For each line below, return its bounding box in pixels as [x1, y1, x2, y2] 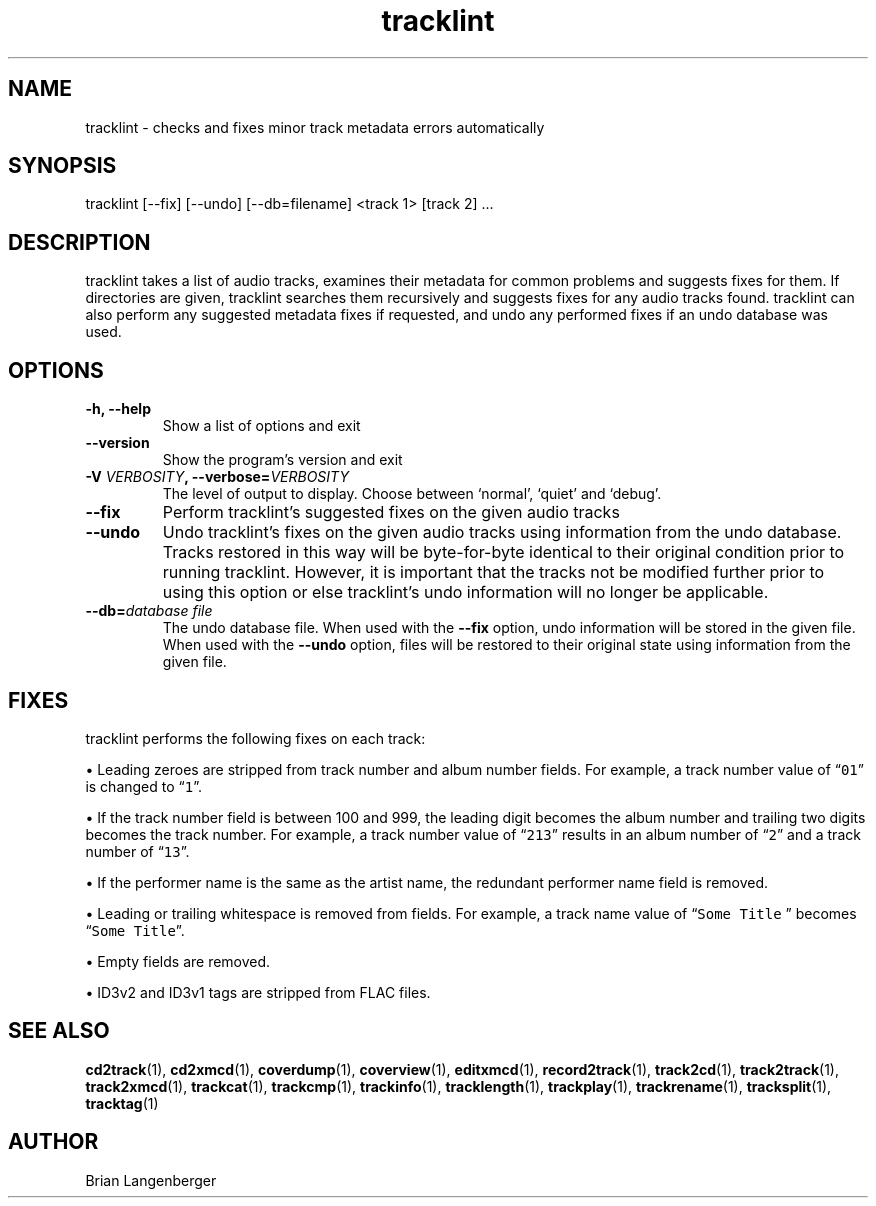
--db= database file [85, 602, 213, 620]
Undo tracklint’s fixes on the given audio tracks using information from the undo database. [162, 522, 842, 543]
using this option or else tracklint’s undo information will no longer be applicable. [162, 582, 769, 603]
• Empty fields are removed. [85, 952, 271, 970]
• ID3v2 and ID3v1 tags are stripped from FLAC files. [85, 983, 431, 1001]
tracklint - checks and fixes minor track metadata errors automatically [85, 118, 545, 136]
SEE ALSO [8, 1018, 110, 1044]
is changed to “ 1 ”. [85, 777, 202, 795]
